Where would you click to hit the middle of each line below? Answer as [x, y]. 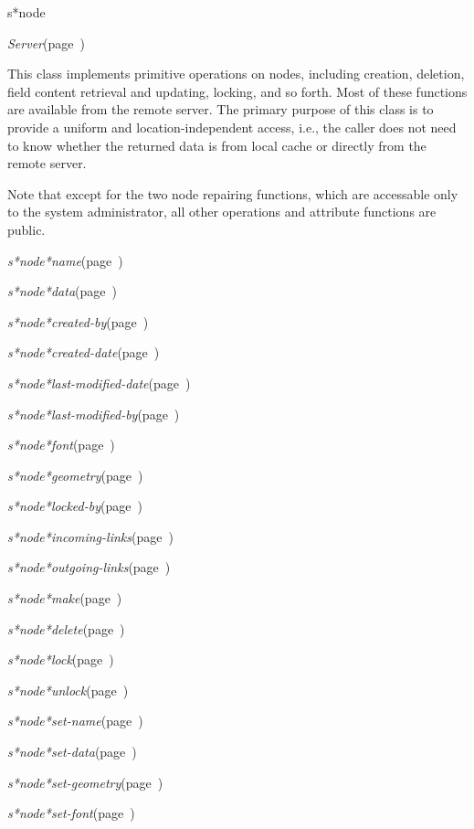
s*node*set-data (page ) [72, 752]
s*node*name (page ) [65, 260]
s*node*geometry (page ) [75, 475]
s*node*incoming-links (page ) [90, 536]
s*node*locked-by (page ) [75, 506]
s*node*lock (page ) [61, 659]
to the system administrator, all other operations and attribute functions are [222, 212]
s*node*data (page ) [62, 291]
